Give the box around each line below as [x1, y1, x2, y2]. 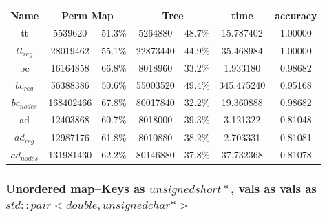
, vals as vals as [230, 179, 317, 196]
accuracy [275, 8, 317, 22]
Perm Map [61, 8, 114, 22]
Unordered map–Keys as [6, 179, 145, 196]
